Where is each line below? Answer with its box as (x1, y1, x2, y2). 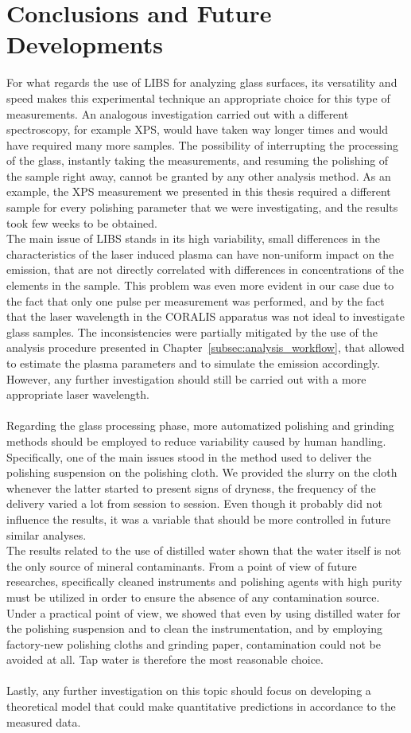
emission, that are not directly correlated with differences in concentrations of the (6, 261, 404, 278)
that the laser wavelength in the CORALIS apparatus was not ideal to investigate (6, 308, 405, 325)
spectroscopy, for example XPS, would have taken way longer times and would (6, 121, 389, 138)
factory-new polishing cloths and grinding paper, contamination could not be (6, 635, 381, 652)
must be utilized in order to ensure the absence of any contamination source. (6, 588, 380, 605)
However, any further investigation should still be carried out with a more (6, 370, 366, 387)
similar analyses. (6, 526, 87, 543)
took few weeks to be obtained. (6, 214, 157, 231)
